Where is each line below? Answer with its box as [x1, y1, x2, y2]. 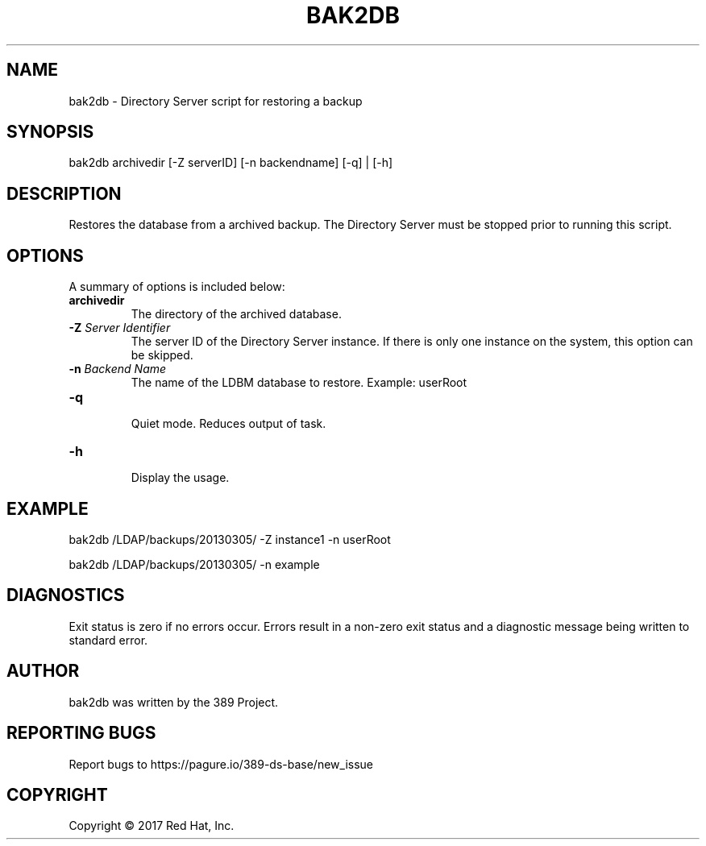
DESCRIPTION [6, 183, 122, 204]
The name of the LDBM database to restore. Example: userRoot [131, 375, 467, 390]
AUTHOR [6, 661, 80, 682]
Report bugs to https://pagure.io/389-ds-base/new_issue [69, 757, 373, 771]
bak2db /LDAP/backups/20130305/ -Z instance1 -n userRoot [69, 532, 391, 546]
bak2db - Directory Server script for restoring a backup [69, 93, 363, 108]
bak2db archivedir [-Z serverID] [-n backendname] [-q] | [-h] [69, 156, 393, 170]
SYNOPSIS [6, 122, 94, 143]
